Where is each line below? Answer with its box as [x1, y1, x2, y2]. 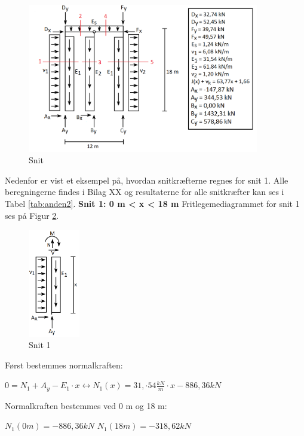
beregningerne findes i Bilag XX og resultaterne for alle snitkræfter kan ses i [5, 185, 284, 198]
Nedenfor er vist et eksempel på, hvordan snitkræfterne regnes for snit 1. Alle [5, 173, 288, 186]
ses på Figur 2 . [5, 209, 59, 221]
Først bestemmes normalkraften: [5, 358, 123, 371]
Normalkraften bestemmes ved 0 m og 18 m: [5, 399, 167, 411]
